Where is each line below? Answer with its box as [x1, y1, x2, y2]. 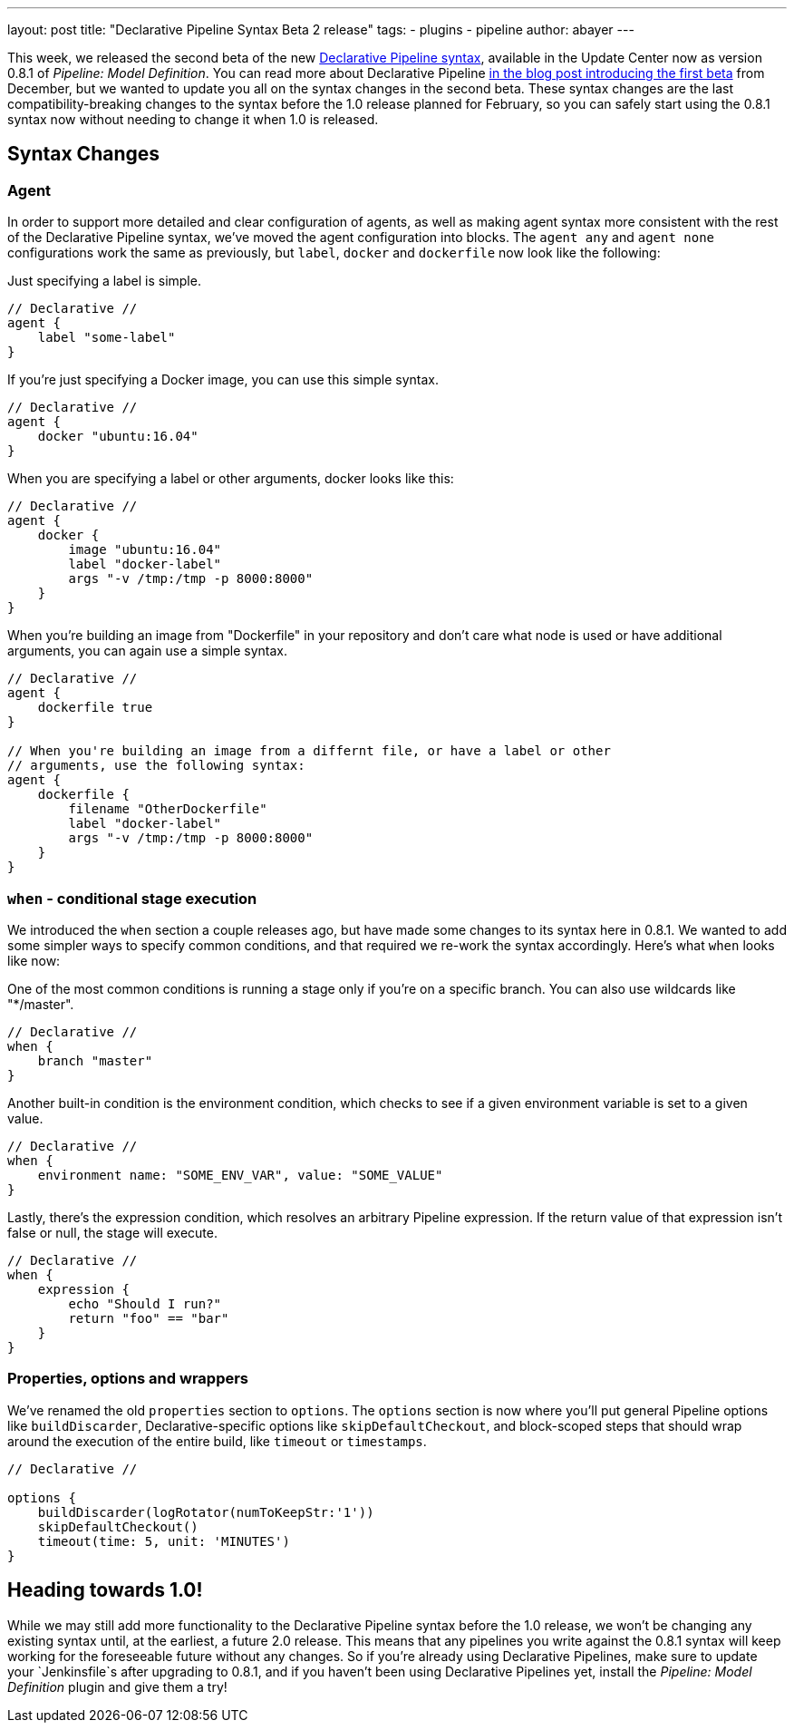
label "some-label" [37, 330, 176, 345]
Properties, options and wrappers [7, 1369, 249, 1388]
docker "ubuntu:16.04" [37, 429, 198, 444]
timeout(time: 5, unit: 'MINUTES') [37, 1533, 290, 1549]
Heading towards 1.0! [7, 1579, 203, 1602]
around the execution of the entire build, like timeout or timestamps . [7, 1433, 427, 1449]
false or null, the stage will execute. [7, 1224, 218, 1240]
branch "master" [37, 1053, 153, 1068]
